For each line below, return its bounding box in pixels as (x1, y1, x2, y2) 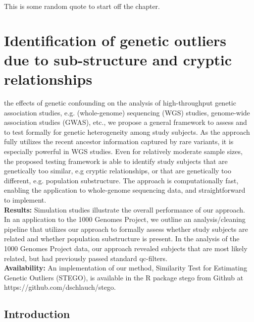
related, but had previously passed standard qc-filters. (4, 253, 167, 263)
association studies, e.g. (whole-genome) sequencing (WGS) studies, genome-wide (4, 107, 250, 117)
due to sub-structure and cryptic (4, 49, 232, 69)
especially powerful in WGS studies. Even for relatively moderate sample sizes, (4, 146, 243, 157)
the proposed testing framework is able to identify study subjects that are (4, 156, 228, 166)
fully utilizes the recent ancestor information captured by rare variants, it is (4, 136, 234, 147)
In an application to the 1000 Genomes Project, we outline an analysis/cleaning (4, 214, 246, 224)
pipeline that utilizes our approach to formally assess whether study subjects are (4, 223, 248, 234)
